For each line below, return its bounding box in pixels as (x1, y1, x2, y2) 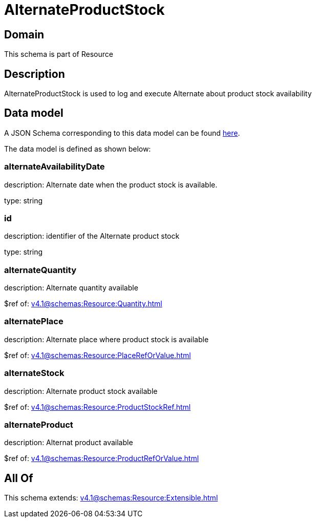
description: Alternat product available (4, 438, 133, 447)
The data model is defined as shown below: (4, 144, 151, 153)
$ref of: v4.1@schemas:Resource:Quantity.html (4, 299, 162, 308)
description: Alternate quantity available (4, 283, 138, 293)
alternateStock (4, 368, 65, 379)
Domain (4, 28, 45, 41)
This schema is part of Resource (4, 50, 113, 59)
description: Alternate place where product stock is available (4, 335, 209, 344)
